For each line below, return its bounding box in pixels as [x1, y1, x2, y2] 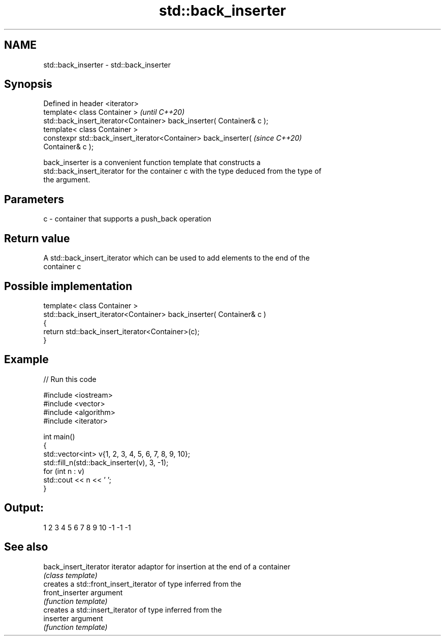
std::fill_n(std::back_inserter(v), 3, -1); [43, 458, 169, 467]
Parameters [4, 193, 64, 206]
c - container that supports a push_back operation [43, 214, 211, 223]
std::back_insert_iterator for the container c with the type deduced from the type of [43, 167, 322, 176]
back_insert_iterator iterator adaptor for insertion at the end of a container [43, 562, 291, 571]
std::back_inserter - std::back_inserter [43, 60, 171, 69]
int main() [43, 432, 75, 441]
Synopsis [4, 78, 52, 91]
